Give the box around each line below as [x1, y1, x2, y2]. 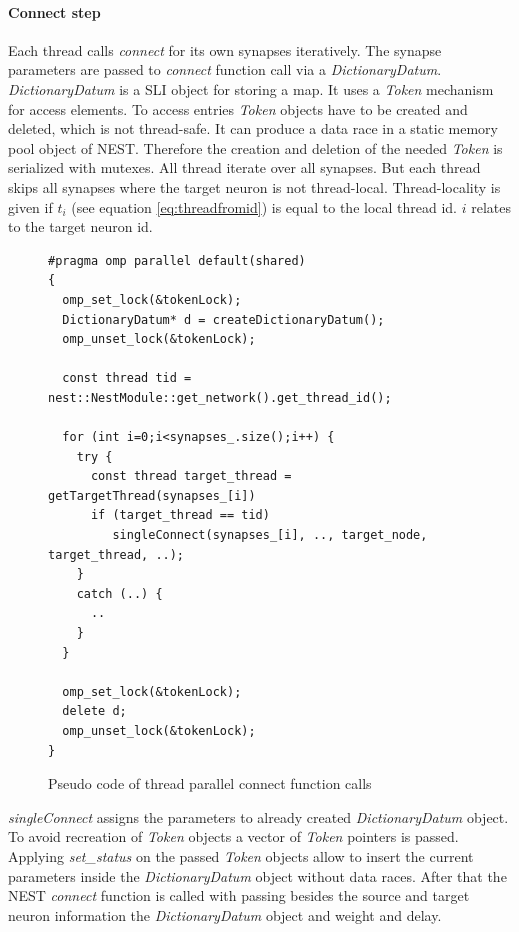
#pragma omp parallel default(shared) [48, 253, 306, 268]
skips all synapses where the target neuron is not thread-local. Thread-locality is [8, 176, 501, 197]
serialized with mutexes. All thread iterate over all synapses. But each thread [8, 157, 481, 178]
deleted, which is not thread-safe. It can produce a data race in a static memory [8, 118, 498, 139]
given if [8, 196, 53, 217]
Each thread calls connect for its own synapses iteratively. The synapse [8, 39, 442, 60]
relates [471, 196, 511, 217]
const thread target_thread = [90, 469, 292, 484]
